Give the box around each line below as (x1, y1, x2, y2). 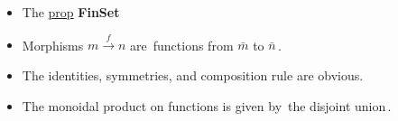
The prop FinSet (22, 3, 120, 21)
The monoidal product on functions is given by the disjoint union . (22, 96, 392, 115)
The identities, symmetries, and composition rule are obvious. (22, 65, 364, 84)
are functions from (130, 35, 234, 54)
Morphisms (22, 35, 84, 54)
